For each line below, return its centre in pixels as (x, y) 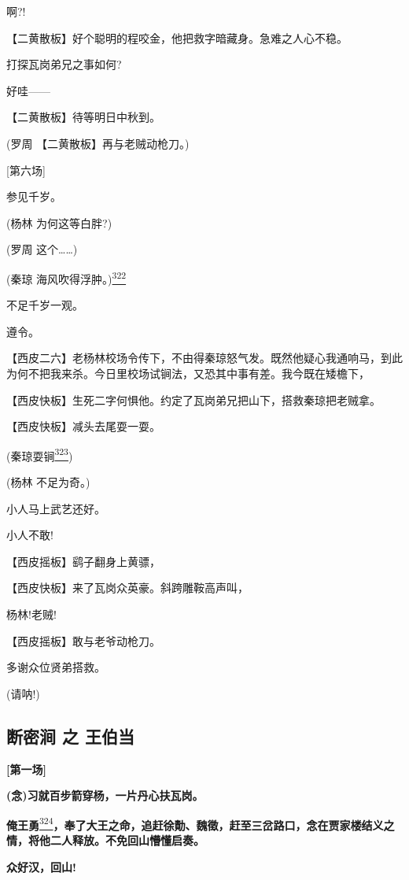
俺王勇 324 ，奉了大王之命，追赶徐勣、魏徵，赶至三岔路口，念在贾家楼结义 (195, 823)
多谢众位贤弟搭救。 (56, 667)
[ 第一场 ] (26, 769)
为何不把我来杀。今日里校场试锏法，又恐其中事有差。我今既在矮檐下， (188, 373)
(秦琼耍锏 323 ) (40, 454)
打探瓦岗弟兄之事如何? (64, 64)
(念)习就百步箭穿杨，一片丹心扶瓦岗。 (105, 795)
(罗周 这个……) (42, 249)
